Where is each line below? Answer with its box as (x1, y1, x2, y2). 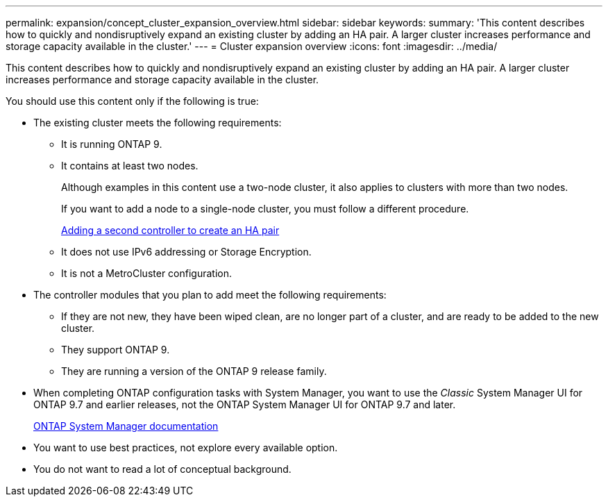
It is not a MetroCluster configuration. (61, 267, 233, 279)
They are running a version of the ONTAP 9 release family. (61, 365, 327, 377)
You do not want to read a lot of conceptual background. (33, 463, 292, 475)
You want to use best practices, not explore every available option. (33, 442, 338, 453)
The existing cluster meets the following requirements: (33, 117, 282, 128)
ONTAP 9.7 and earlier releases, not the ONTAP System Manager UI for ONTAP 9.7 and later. (33, 399, 456, 410)
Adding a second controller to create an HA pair (61, 224, 280, 236)
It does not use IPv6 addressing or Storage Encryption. (61, 246, 312, 258)
